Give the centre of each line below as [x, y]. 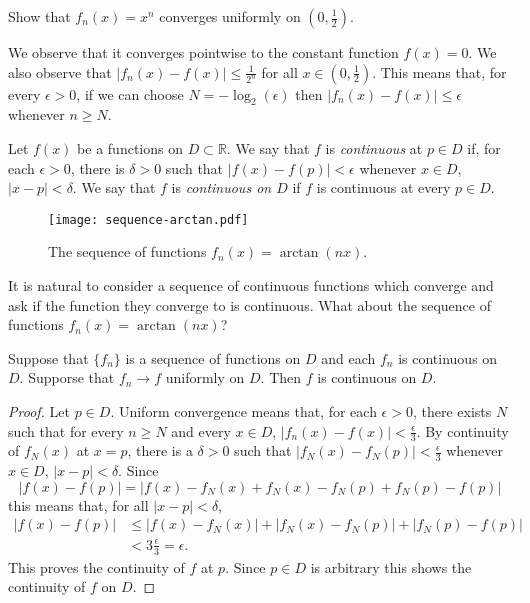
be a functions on [130, 147]
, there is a [160, 450]
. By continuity [462, 430]
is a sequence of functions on [213, 357]
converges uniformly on [230, 16]
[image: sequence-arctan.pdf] [148, 219]
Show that [39, 16]
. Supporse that [67, 377]
